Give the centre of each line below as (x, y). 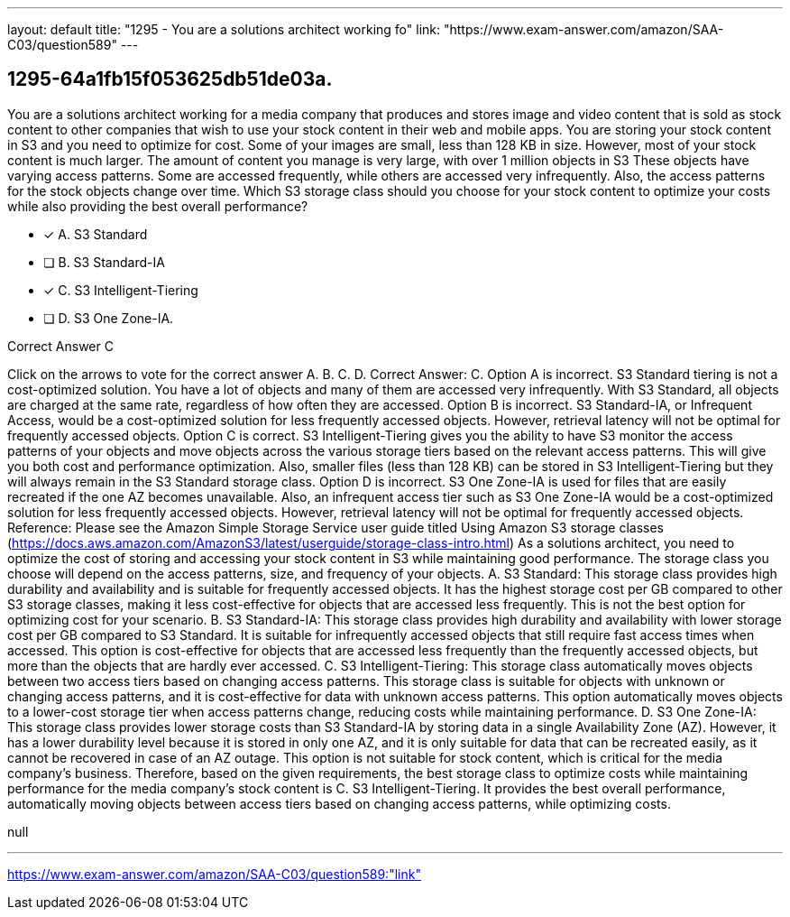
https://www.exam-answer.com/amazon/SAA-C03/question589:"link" (214, 874)
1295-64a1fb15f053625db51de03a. (170, 79)
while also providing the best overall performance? (158, 206)
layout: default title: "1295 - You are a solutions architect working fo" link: (224, 29)
